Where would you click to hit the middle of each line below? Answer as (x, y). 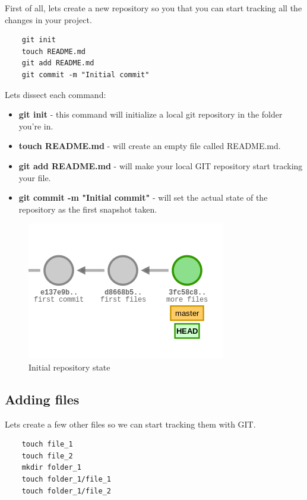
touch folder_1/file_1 (66, 480)
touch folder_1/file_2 (66, 491)
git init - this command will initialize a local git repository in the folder (151, 114)
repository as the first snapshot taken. (88, 209)
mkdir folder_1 (51, 468)
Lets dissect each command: (56, 94)
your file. (35, 177)
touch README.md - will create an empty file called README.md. (150, 146)
